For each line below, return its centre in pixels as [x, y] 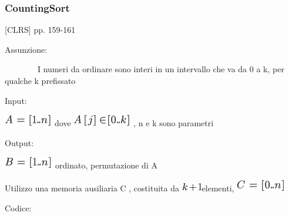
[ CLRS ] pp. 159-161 [40, 30]
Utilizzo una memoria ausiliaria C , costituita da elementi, [120, 188]
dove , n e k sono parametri [134, 123]
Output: [19, 142]
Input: [16, 100]
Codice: [18, 207]
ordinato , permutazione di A [106, 165]
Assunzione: [26, 49]
